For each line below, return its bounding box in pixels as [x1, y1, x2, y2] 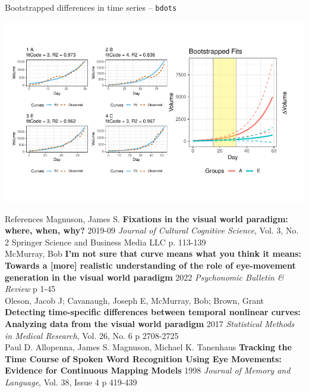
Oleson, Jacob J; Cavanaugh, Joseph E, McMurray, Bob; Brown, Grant [5, 294, 264, 306]
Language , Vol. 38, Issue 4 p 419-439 [5, 375, 137, 388]
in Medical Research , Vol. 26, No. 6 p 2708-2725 [5, 329, 179, 341]
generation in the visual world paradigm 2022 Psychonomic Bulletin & [5, 270, 284, 283]
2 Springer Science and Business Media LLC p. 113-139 [5, 235, 206, 248]
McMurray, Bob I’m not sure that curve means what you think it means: [5, 247, 301, 260]
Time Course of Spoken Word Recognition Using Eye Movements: [5, 352, 282, 365]
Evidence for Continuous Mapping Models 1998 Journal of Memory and [5, 364, 291, 377]
